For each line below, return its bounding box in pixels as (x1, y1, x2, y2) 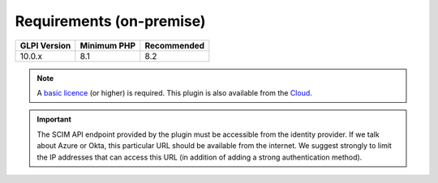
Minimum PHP (79, 40, 136, 51)
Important (36, 114, 72, 125)
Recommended (144, 40, 205, 51)
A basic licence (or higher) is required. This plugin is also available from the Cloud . (36, 87, 312, 97)
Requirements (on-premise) (15, 12, 206, 30)
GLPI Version (19, 40, 71, 51)
